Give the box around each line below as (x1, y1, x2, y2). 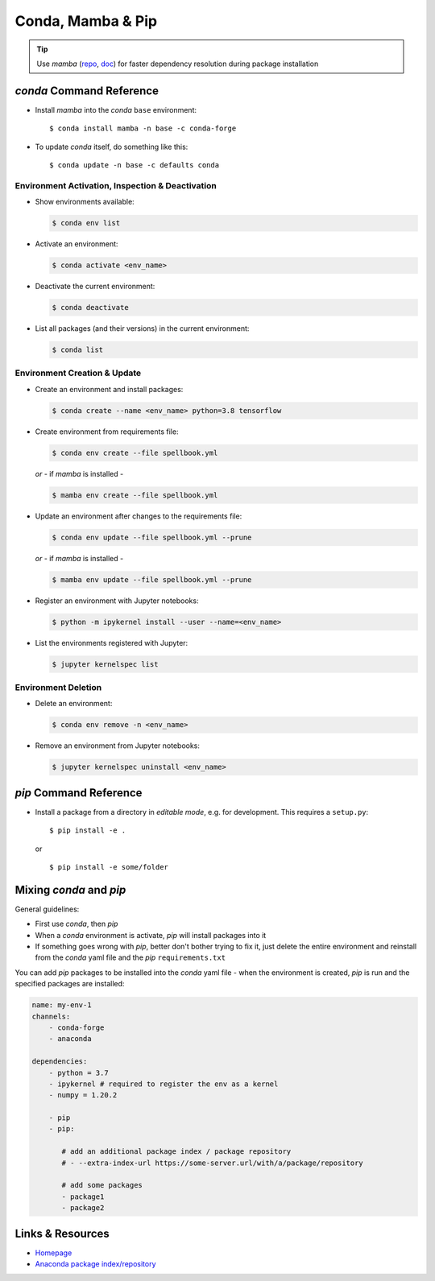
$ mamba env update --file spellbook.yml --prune (52, 575, 252, 584)
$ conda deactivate (52, 303, 129, 312)
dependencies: (31, 1057, 88, 1066)
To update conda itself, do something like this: (35, 142, 188, 151)
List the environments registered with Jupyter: (35, 638, 188, 647)
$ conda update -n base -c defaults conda (49, 161, 220, 170)
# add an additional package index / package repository (61, 1147, 292, 1156)
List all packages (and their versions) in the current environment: (35, 324, 250, 333)
